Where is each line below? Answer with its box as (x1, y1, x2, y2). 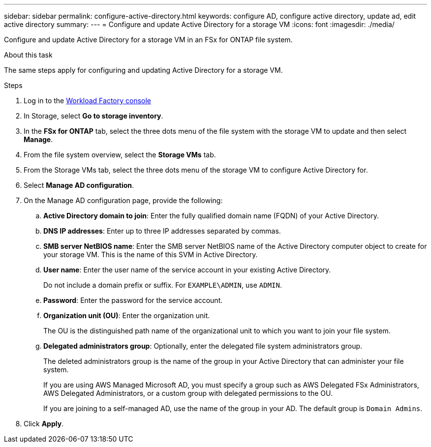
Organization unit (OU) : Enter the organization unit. (43, 311, 210, 320)
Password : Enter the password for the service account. (43, 296, 223, 304)
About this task (4, 51, 53, 59)
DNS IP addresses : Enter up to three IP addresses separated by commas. (43, 227, 281, 235)
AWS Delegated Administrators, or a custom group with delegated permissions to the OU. (43, 389, 333, 397)
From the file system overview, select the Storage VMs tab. (24, 150, 216, 159)
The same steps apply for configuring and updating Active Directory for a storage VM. (4, 66, 283, 74)
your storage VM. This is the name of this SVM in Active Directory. (43, 250, 258, 259)
